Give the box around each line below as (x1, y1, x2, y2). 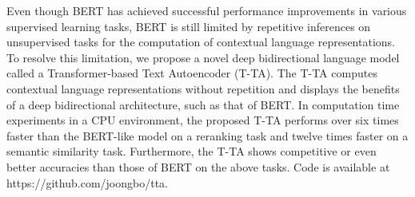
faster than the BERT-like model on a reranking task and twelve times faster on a (6, 127, 409, 144)
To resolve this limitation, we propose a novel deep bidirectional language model (6, 49, 400, 65)
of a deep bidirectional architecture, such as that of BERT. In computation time (6, 96, 400, 112)
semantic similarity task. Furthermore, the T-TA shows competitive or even (6, 143, 377, 160)
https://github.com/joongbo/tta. (6, 174, 168, 191)
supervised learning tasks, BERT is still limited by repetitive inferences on (6, 18, 371, 34)
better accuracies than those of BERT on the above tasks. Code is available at (6, 158, 390, 175)
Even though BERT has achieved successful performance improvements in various (6, 2, 407, 18)
